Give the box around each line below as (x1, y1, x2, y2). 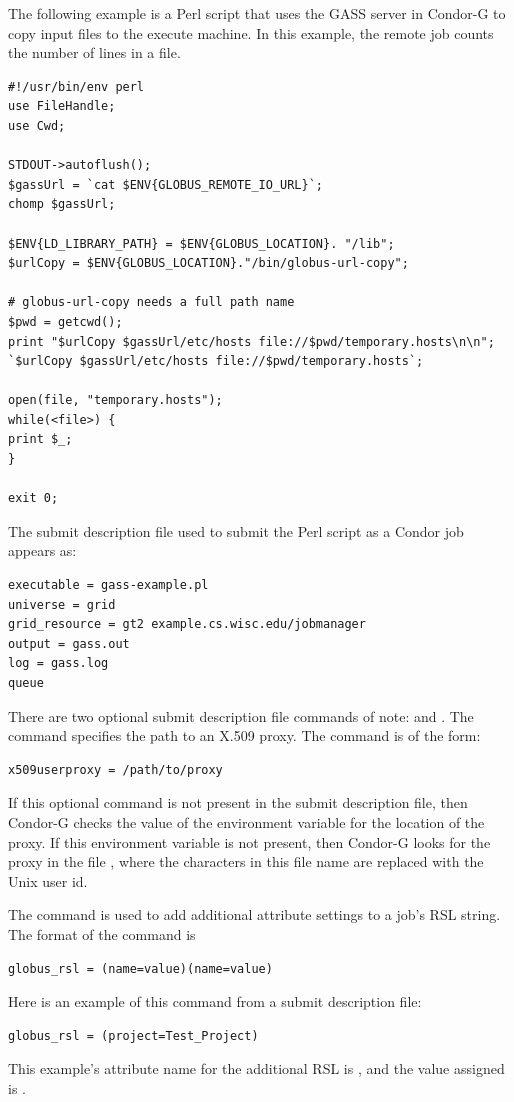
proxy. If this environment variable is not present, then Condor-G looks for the (8, 831, 491, 852)
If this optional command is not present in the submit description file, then (8, 792, 468, 813)
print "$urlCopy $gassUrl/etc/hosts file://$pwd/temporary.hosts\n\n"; (8, 334, 495, 349)
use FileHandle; (8, 99, 116, 114)
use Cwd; (8, 118, 66, 133)
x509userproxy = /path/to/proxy (8, 762, 223, 777)
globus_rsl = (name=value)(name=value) (8, 961, 273, 976)
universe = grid (8, 597, 116, 612)
